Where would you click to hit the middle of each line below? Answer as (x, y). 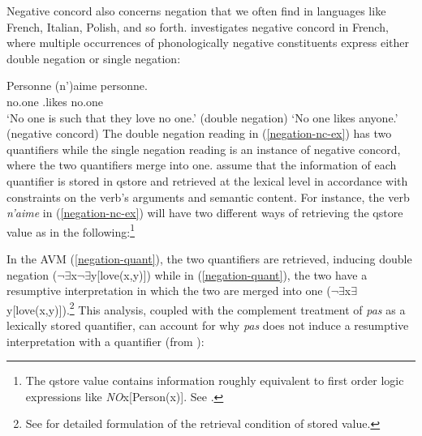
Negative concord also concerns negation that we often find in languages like (196, 11)
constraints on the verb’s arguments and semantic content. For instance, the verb (208, 197)
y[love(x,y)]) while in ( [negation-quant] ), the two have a (229, 274)
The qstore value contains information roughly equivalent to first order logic (215, 380)
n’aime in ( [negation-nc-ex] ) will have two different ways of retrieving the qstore (205, 213)
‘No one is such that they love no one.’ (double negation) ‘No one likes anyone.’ (202, 117)
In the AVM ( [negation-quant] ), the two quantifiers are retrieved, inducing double (209, 258)
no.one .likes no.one (55, 101)
